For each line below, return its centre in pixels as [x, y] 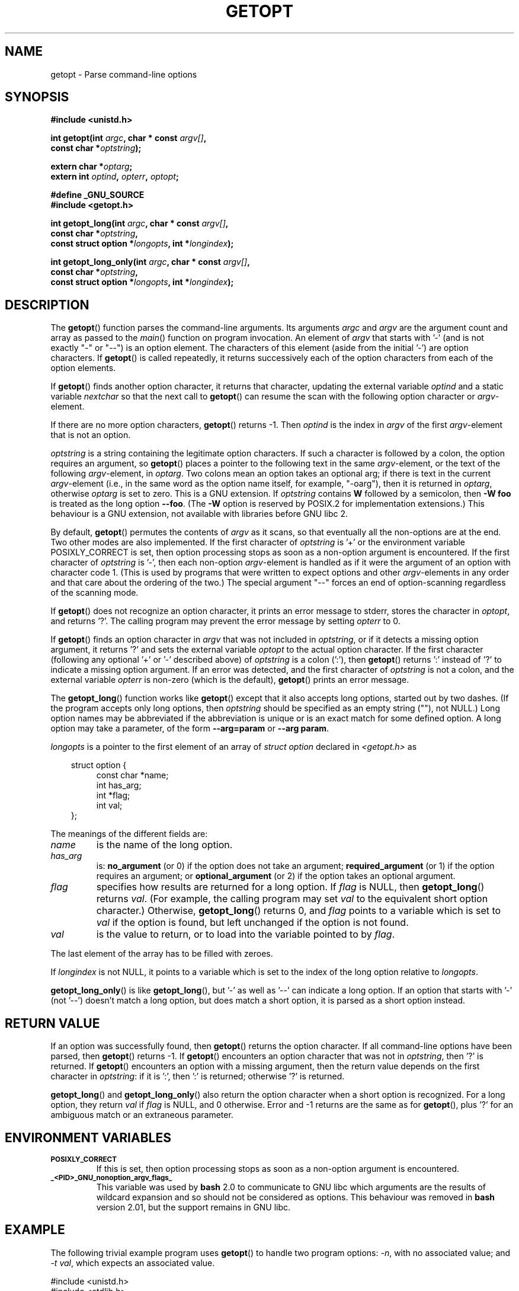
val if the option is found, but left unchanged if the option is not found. [252, 923]
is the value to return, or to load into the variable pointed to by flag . [246, 934]
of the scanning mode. [94, 593]
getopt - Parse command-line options [124, 74]
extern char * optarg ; [92, 167]
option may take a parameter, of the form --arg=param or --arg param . [190, 728]
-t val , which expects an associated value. [133, 1263]
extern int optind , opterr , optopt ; [115, 177]
